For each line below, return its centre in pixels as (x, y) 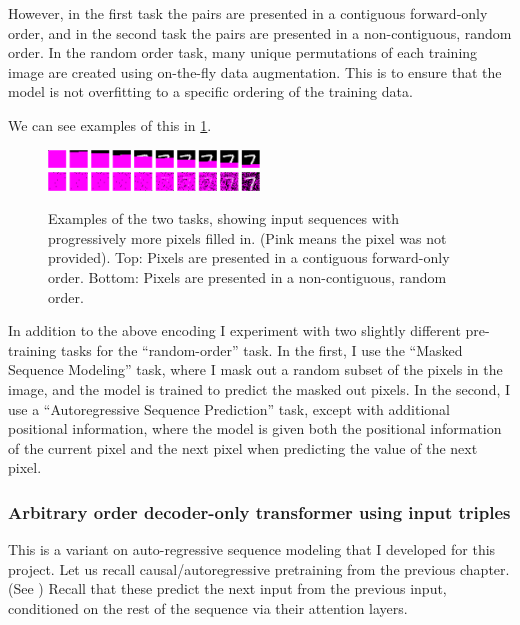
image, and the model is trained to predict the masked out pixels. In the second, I (259, 388)
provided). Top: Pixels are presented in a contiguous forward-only (249, 257)
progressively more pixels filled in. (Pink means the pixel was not (247, 237)
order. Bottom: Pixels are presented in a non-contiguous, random (247, 276)
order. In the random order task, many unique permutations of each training (243, 52)
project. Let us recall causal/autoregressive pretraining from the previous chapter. (259, 568)
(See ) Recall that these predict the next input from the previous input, (227, 588)
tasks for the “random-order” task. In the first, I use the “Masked (261, 349)
